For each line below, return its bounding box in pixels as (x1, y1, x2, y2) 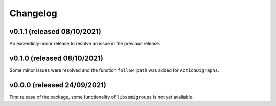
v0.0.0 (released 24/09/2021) (9, 81, 107, 89)
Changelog (9, 8, 57, 19)
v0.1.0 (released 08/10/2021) (9, 54, 103, 62)
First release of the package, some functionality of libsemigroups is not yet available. (9, 94, 194, 100)
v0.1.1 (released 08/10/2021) (9, 27, 102, 36)
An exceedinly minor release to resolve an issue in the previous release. (9, 41, 160, 47)
